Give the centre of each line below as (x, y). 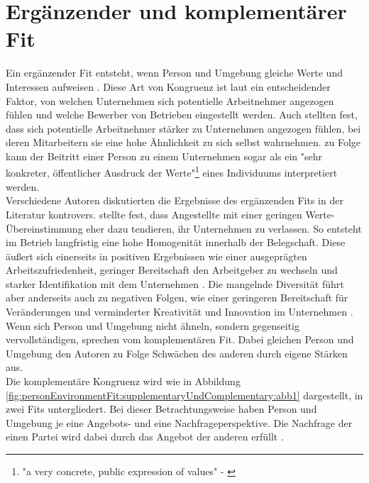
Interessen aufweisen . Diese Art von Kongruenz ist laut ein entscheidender (168, 86)
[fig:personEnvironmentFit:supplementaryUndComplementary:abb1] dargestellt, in (184, 395)
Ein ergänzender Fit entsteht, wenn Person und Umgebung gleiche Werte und (174, 73)
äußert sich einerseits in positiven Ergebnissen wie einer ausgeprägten (156, 256)
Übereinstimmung (44, 228)
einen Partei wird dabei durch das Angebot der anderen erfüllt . (145, 437)
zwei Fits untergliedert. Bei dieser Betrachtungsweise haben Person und (161, 409)
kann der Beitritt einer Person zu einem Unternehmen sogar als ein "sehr (164, 156)
